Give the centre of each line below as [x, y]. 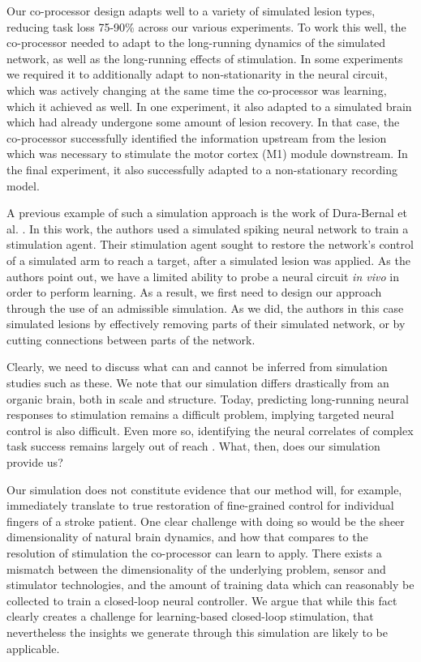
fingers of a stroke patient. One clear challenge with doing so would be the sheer [206, 521]
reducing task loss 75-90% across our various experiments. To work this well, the [206, 26]
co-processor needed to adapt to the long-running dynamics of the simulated [196, 43]
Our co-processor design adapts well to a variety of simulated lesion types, [191, 11]
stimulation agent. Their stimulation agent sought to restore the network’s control [210, 244]
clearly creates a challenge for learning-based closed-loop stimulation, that [190, 616]
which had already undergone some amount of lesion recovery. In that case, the [203, 122]
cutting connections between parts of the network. [131, 339]
